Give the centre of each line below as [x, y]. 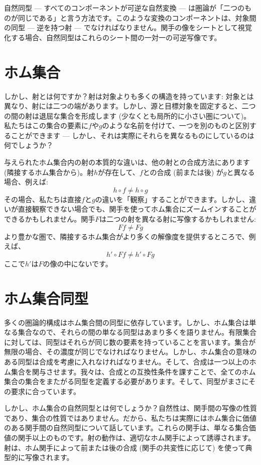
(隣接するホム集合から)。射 [49, 172]
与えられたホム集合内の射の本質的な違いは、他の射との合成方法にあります [127, 162]
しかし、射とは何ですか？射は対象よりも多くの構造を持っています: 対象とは [129, 96]
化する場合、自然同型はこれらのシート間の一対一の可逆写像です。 [113, 37]
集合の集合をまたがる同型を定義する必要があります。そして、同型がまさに [126, 381]
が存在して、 [118, 172]
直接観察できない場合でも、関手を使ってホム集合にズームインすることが [137, 209]
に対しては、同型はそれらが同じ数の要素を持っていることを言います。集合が [130, 342]
